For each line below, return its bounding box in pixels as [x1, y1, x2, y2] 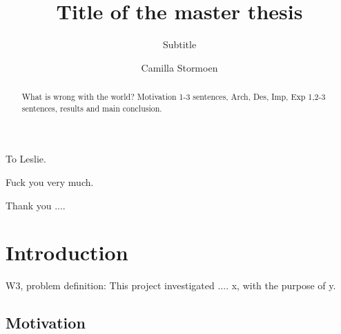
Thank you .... [6, 198, 66, 212]
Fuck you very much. [6, 175, 94, 189]
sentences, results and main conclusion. [21, 102, 162, 114]
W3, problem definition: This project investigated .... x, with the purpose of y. [6, 278, 336, 293]
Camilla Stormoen [141, 60, 218, 74]
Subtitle [162, 37, 197, 52]
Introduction [6, 238, 128, 267]
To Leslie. [6, 152, 46, 166]
